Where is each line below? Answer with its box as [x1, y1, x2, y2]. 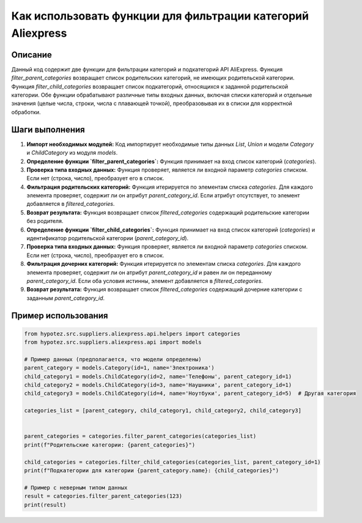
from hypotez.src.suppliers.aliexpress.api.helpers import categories [24, 330, 241, 337]
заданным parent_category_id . [26, 294, 105, 302]
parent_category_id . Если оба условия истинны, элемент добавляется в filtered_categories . [26, 277, 263, 284]
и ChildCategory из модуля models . [26, 149, 118, 156]
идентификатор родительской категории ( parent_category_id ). [26, 235, 189, 242]
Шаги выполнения [11, 124, 85, 134]
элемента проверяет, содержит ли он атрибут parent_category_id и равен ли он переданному [26, 269, 272, 276]
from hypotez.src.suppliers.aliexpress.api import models [24, 339, 202, 346]
